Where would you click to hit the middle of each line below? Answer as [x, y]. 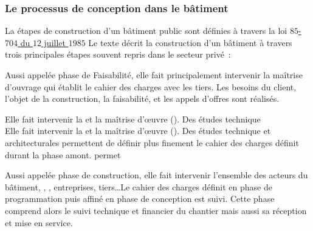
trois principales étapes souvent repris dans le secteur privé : [118, 54]
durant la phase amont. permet [63, 154]
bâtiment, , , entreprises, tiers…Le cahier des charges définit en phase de [139, 186]
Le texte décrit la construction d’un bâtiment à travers [190, 42]
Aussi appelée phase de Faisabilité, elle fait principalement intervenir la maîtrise [154, 75]
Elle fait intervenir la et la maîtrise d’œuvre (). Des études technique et [138, 131]
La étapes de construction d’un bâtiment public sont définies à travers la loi [146, 31]
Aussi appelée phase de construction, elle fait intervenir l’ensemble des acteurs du [156, 175]
